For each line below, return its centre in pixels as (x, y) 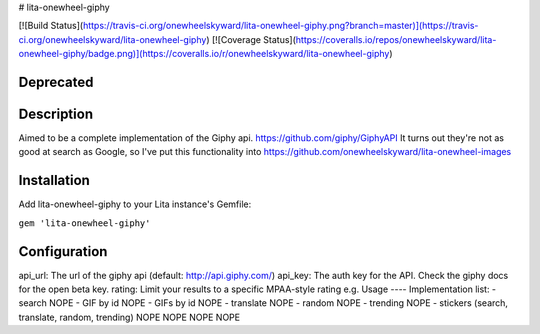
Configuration (63, 251)
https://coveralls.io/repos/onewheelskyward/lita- (396, 39)
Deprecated (56, 81)
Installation (54, 180)
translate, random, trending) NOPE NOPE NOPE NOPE (129, 317)
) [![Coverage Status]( (251, 39)
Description (56, 114)
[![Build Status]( (51, 26)
